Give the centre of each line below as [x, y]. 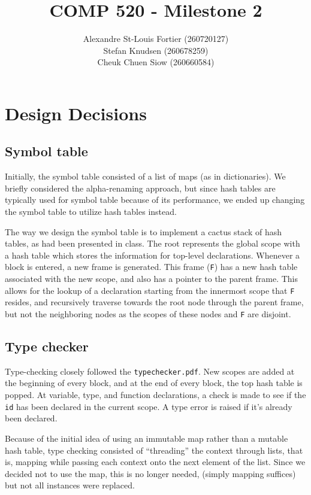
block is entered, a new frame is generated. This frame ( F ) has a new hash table [151, 267]
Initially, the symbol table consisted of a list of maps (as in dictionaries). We [145, 176]
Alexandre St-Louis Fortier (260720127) [156, 39]
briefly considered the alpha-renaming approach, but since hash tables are [140, 188]
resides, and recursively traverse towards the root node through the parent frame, [154, 302]
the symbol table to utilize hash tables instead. [91, 212]
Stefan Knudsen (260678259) [156, 50]
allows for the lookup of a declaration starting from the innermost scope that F [150, 290]
